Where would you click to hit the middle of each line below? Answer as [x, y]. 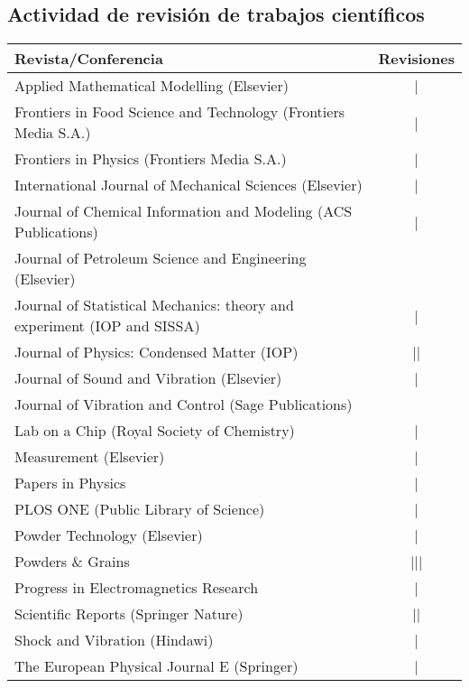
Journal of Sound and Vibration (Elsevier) [148, 378]
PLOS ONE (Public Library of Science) [140, 509]
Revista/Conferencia [89, 59]
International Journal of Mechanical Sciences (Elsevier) [189, 185]
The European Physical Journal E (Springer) [156, 666]
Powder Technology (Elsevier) [109, 535]
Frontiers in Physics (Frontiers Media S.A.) [151, 159]
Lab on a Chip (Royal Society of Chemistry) [155, 431]
